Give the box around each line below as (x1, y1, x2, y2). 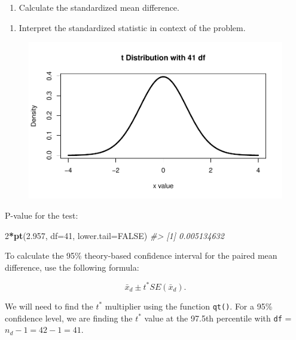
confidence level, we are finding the (5, 311, 133, 324)
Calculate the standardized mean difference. (19, 1, 179, 13)
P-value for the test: (5, 209, 78, 221)
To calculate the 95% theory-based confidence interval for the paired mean (5, 249, 277, 262)
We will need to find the (5, 299, 93, 312)
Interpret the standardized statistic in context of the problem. (19, 21, 246, 33)
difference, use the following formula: (5, 261, 139, 273)
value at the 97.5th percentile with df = (144, 311, 292, 324)
